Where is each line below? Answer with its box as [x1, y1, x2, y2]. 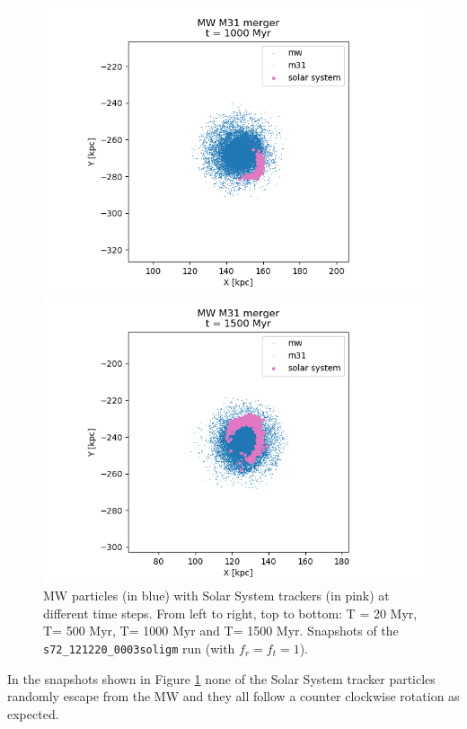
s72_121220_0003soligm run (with [43, 638, 235, 657]
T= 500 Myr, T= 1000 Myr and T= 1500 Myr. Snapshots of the [43, 621, 399, 640]
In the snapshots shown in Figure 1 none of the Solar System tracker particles [7, 669, 436, 688]
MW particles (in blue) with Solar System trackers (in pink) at [43, 586, 390, 605]
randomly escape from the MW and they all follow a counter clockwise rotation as [7, 687, 460, 706]
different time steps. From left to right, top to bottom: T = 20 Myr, [43, 603, 418, 622]
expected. [7, 704, 59, 723]
